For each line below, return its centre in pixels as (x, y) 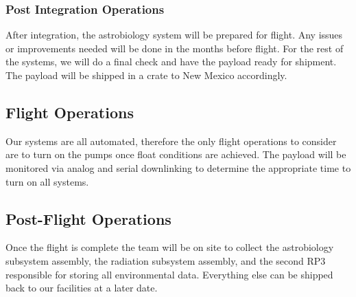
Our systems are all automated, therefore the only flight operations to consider (171, 141)
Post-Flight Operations (88, 218)
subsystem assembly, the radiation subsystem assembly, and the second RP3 (166, 260)
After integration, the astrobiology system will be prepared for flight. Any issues (174, 35)
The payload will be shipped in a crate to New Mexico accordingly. (146, 75)
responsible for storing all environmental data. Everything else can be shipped (169, 274)
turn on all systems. (47, 181)
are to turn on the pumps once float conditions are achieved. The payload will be (176, 154)
